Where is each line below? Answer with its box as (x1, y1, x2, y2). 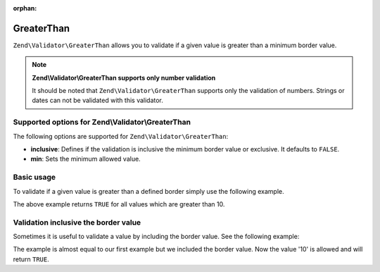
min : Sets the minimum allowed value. (30, 155, 141, 163)
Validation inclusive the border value (13, 217, 141, 227)
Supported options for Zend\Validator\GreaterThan (13, 117, 191, 127)
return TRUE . (13, 254, 49, 264)
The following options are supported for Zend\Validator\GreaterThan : (13, 132, 229, 140)
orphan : (13, 4, 37, 12)
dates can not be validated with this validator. (32, 96, 163, 105)
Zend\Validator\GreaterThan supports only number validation (32, 73, 216, 82)
